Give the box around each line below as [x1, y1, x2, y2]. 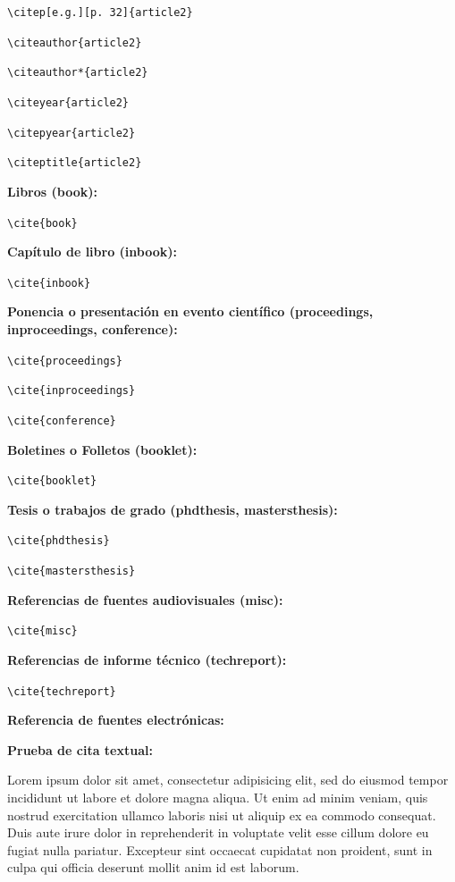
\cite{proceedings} [7, 354, 122, 367]
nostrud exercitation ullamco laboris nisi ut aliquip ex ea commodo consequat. [7, 805, 436, 824]
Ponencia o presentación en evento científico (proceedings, [7, 302, 374, 321]
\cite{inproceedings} [7, 384, 136, 398]
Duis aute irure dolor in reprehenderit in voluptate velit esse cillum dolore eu [7, 823, 429, 842]
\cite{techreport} [7, 685, 116, 698]
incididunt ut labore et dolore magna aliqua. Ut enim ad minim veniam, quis [7, 788, 428, 807]
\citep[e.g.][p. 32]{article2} [7, 6, 193, 19]
